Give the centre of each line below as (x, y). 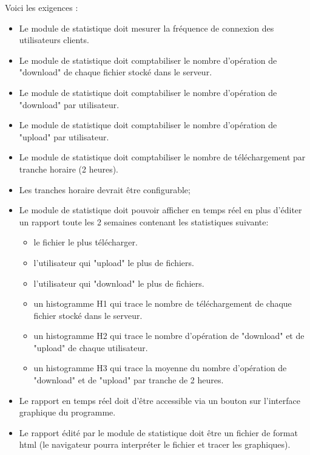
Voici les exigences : (42, 7)
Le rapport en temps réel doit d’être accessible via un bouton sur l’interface (160, 400)
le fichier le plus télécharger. (86, 242)
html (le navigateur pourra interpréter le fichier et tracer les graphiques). (155, 444)
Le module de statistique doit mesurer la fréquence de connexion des (147, 28)
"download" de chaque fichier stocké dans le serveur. (116, 72)
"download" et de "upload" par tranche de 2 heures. (129, 380)
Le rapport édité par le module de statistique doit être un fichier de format (158, 432)
